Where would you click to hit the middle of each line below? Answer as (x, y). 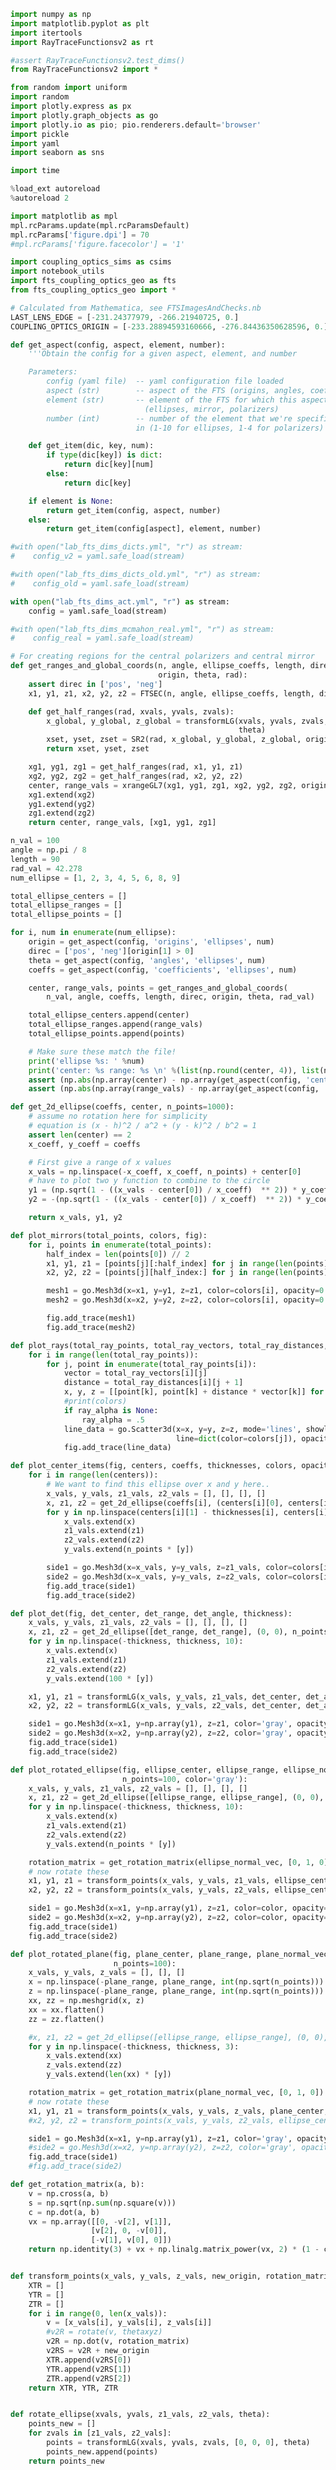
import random (40, 97)
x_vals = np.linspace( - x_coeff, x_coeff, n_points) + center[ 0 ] (165, 1171)
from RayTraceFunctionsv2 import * (84, 70)
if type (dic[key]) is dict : (104, 455)
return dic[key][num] (109, 465)
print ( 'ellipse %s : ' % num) (86, 1061)
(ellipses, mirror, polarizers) (212, 409)
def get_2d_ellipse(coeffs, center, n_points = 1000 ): (122, 1107)
